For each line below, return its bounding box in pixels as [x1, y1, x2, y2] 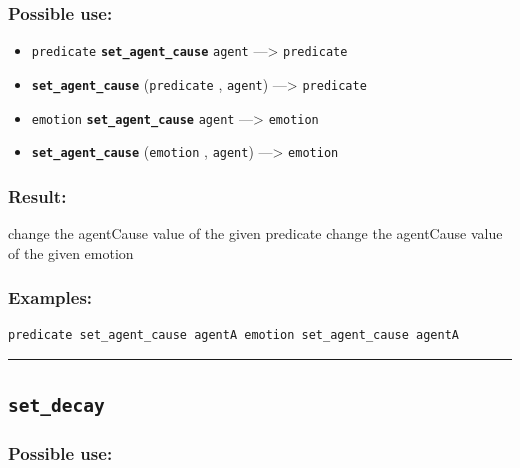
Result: [8, 183, 67, 208]
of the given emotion [8, 242, 134, 263]
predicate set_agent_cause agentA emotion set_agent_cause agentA [8, 328, 460, 343]
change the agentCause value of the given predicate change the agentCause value [8, 223, 503, 244]
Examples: [8, 285, 93, 310]
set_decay [8, 395, 105, 417]
